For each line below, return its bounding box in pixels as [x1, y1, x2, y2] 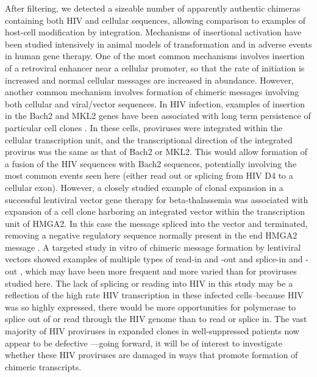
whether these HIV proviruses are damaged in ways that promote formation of [5, 348, 298, 361]
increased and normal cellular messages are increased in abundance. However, [5, 73, 294, 86]
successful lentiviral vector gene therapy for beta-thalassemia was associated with [5, 193, 308, 206]
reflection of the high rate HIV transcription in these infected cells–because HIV [5, 289, 304, 301]
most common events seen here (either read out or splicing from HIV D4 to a [5, 169, 293, 182]
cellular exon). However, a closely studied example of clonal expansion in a [5, 181, 283, 193]
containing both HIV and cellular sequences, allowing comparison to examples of [5, 13, 306, 26]
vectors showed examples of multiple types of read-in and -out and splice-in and [5, 253, 303, 265]
